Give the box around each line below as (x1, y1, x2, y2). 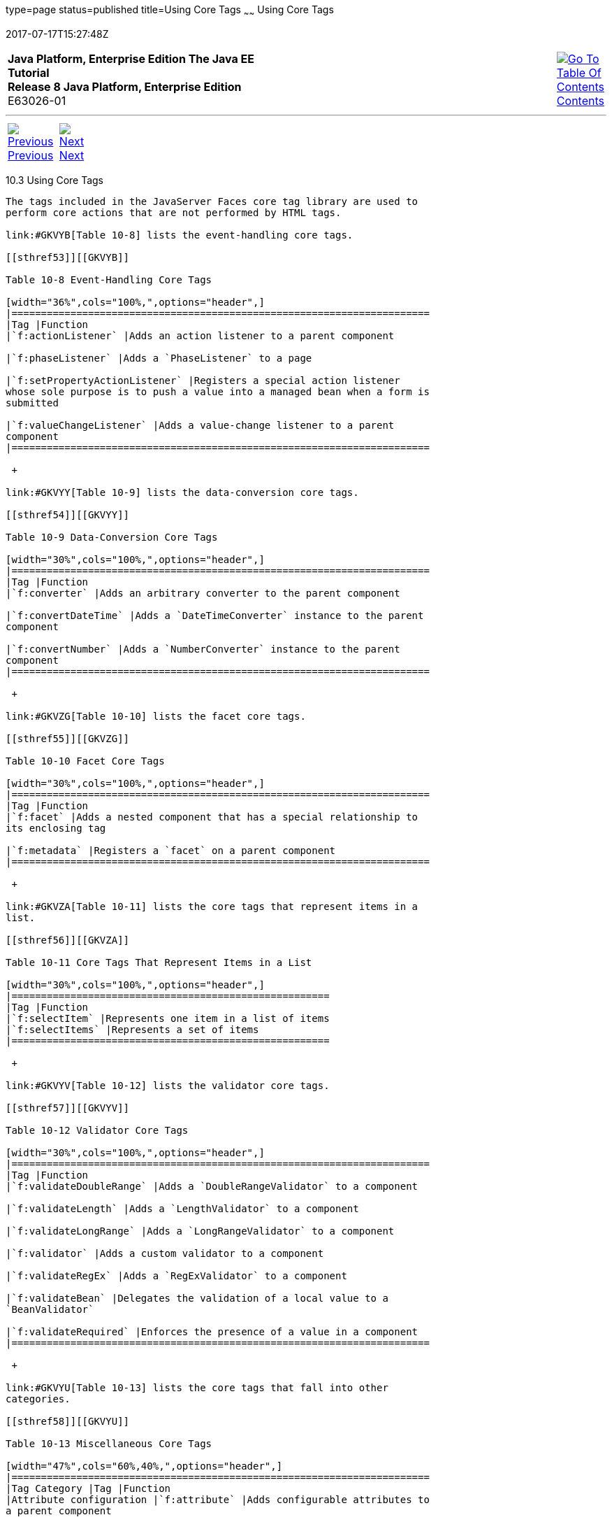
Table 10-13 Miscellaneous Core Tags (6, 1437, 212, 1449)
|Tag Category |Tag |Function (6, 1482, 171, 1494)
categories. (6, 1393, 71, 1404)
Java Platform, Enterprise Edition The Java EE (8, 51, 254, 66)
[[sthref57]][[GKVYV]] (6, 1102, 130, 1114)
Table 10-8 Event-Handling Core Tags (6, 273, 212, 285)
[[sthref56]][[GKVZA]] (6, 934, 130, 946)
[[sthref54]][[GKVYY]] (6, 508, 130, 520)
